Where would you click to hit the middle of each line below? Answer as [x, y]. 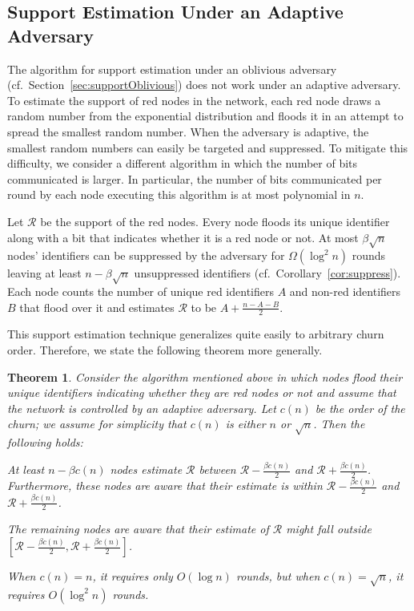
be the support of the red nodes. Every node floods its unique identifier [215, 221]
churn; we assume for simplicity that [97, 424]
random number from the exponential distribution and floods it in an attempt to [205, 116]
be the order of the [360, 408]
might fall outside [329, 529]
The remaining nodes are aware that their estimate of [138, 529]
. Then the [339, 424]
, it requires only [133, 576]
